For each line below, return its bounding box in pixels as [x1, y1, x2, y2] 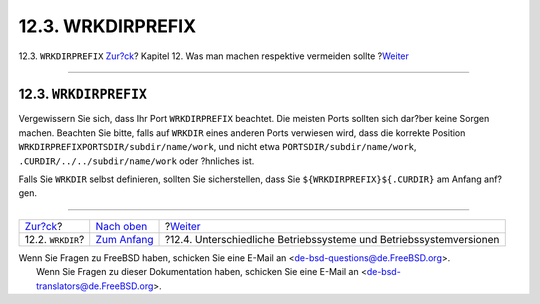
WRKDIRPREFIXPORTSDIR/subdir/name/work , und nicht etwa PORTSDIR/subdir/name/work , [18, 141, 417, 153]
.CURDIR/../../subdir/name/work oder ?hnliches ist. [18, 155, 255, 167]
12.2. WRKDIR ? [24, 232, 85, 246]
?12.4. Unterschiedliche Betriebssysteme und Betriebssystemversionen [165, 232, 500, 246]
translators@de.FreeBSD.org [36, 280, 154, 292]
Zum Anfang [95, 232, 154, 246]
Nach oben [95, 219, 148, 233]
